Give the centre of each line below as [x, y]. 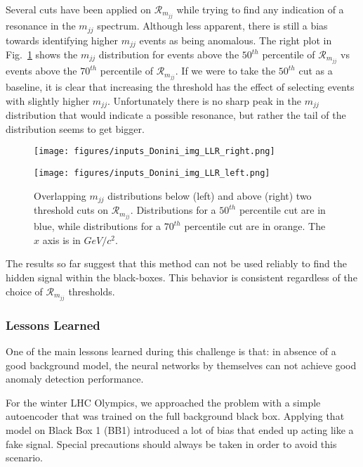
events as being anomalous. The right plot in [236, 40]
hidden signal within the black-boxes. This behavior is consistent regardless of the [181, 277]
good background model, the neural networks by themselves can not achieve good [181, 365]
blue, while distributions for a [98, 226]
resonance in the [41, 26]
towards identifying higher [62, 40]
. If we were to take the [225, 71]
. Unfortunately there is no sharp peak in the [204, 100]
